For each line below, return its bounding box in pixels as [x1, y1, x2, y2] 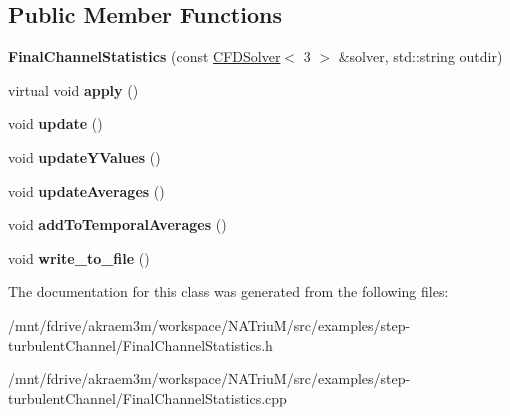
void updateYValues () [8, 146, 161, 167]
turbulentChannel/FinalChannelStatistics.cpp [8, 387, 287, 408]
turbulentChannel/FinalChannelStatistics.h [8, 334, 273, 355]
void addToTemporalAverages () [8, 214, 227, 235]
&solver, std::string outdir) [338, 46, 503, 67]
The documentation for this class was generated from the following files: [8, 281, 449, 302]
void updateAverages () [8, 180, 165, 201]
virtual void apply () [8, 79, 139, 100]
